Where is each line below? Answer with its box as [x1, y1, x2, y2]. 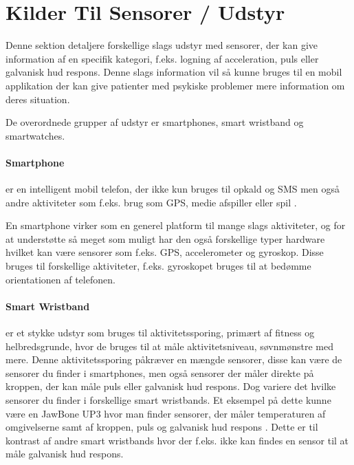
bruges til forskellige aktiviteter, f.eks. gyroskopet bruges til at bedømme [5, 259, 311, 273]
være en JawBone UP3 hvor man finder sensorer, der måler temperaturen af [5, 406, 326, 420]
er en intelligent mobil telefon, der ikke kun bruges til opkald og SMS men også [5, 182, 340, 196]
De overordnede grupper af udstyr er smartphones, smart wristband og [5, 115, 304, 129]
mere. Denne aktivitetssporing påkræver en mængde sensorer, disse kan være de [5, 352, 342, 367]
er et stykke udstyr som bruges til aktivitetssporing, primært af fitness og [5, 325, 315, 340]
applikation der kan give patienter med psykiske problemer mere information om [5, 78, 345, 92]
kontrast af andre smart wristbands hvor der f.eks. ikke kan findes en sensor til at [5, 433, 349, 447]
